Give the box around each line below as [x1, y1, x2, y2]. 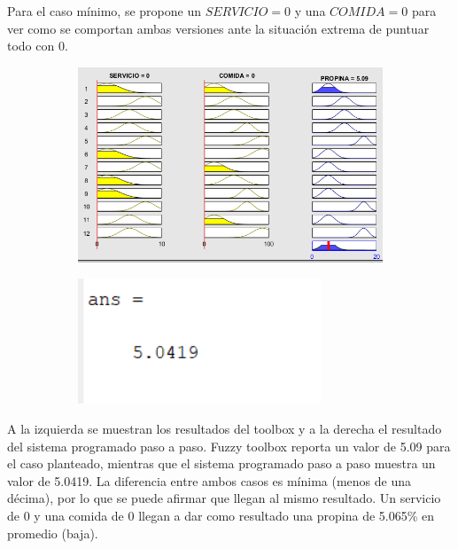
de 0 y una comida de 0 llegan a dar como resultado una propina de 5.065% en [7, 506, 435, 525]
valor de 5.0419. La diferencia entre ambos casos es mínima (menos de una [7, 471, 412, 490]
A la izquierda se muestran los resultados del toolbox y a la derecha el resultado [7, 420, 442, 438]
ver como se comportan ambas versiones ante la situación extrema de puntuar [7, 19, 430, 37]
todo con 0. [7, 36, 68, 55]
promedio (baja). [7, 523, 98, 542]
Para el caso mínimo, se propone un [7, 2, 201, 20]
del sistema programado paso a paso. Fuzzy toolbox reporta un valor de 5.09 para [7, 436, 451, 455]
